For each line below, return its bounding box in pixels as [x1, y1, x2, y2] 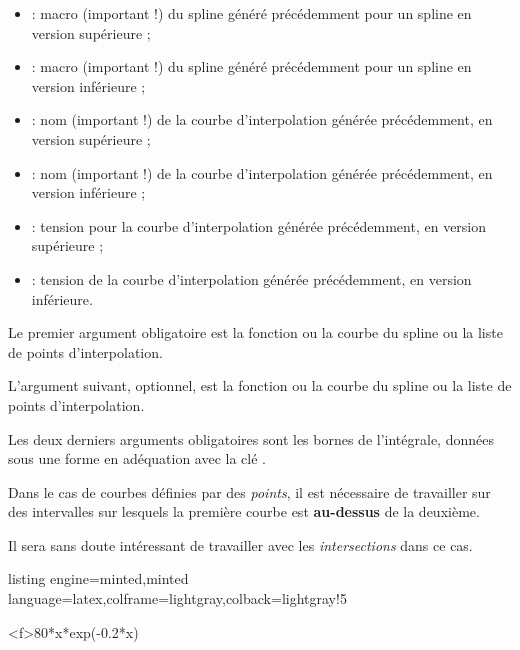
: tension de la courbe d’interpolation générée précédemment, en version [31, 268, 472, 289]
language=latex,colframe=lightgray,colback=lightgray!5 [8, 588, 347, 609]
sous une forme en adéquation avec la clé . [8, 448, 266, 469]
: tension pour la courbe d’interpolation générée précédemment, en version [31, 215, 487, 236]
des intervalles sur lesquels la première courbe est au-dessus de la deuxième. [8, 501, 480, 522]
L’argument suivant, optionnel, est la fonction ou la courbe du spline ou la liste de [8, 375, 512, 396]
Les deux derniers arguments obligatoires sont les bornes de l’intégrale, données [8, 428, 494, 449]
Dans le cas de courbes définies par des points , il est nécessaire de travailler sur [8, 481, 491, 502]
